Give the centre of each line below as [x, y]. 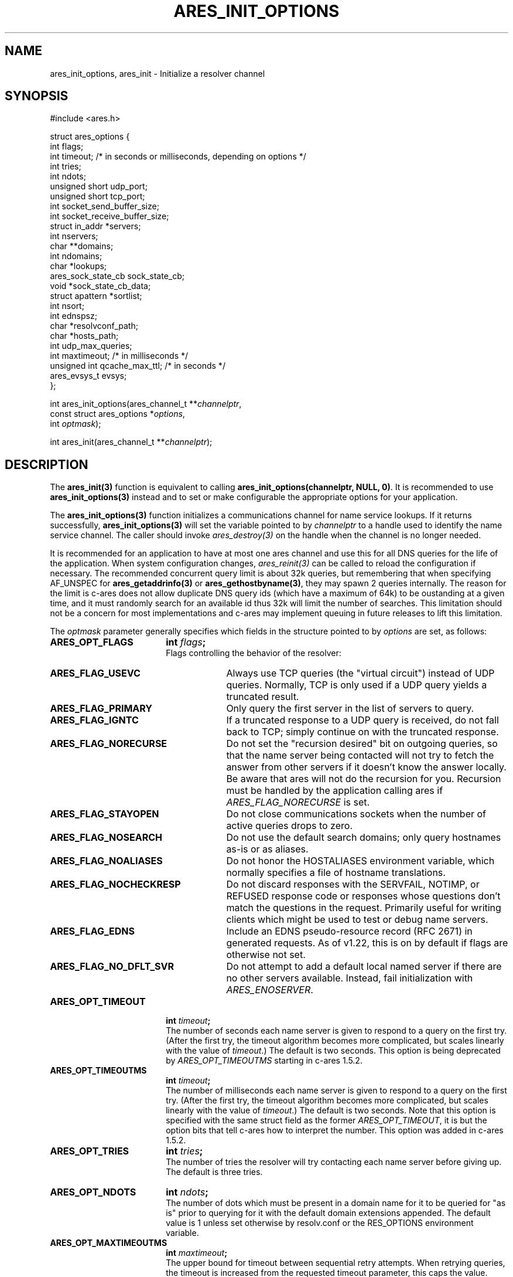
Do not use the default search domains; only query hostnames [364, 838]
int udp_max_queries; [91, 346]
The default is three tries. [214, 1172]
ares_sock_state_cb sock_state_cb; [117, 276]
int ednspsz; [73, 316]
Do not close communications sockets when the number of [356, 814]
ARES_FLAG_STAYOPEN [105, 814]
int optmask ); [76, 424]
